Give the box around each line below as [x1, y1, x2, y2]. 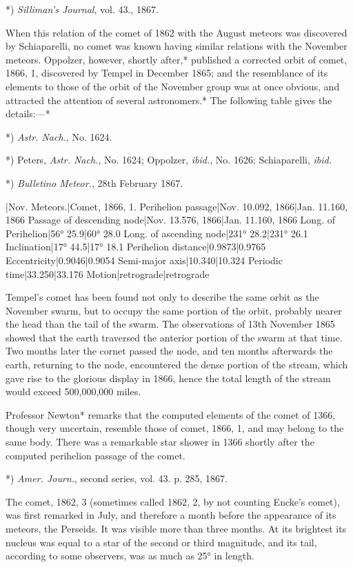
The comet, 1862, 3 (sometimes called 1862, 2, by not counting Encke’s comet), [6, 494, 340, 508]
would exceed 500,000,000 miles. [6, 384, 141, 399]
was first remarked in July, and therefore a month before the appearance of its [6, 508, 336, 522]
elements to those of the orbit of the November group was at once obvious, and [6, 79, 340, 93]
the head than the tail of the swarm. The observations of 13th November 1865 [6, 317, 335, 331]
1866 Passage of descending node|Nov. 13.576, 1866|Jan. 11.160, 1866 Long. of [6, 212, 335, 227]
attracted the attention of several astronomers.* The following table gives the [6, 92, 332, 107]
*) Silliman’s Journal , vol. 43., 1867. [6, 2, 159, 16]
